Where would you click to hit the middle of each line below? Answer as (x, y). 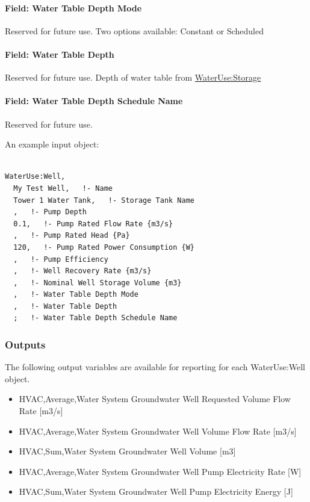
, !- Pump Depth (50, 212)
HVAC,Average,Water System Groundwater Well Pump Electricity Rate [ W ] (160, 471)
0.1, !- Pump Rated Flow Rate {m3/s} (93, 224)
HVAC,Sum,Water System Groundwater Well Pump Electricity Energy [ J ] (156, 491)
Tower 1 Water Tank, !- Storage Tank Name (104, 200)
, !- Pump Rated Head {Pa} (72, 236)
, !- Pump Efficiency (61, 259)
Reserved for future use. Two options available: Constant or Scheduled (134, 30)
